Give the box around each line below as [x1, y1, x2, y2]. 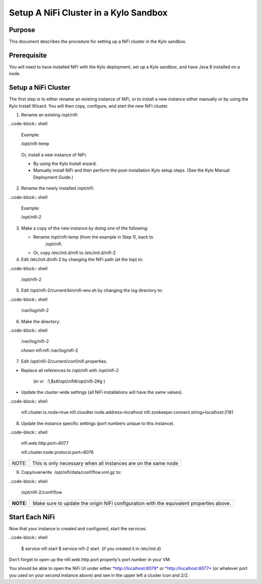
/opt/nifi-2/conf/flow [21, 489, 63, 495]
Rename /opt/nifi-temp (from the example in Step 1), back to [33, 234, 154, 240]
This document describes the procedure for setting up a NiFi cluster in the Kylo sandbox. [9, 39, 187, 45]
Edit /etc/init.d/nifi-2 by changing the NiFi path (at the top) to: [21, 257, 144, 262]
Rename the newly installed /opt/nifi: [21, 185, 95, 191]
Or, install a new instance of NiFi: [21, 152, 87, 158]
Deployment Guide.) [33, 174, 74, 180]
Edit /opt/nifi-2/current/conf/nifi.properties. [21, 358, 108, 364]
